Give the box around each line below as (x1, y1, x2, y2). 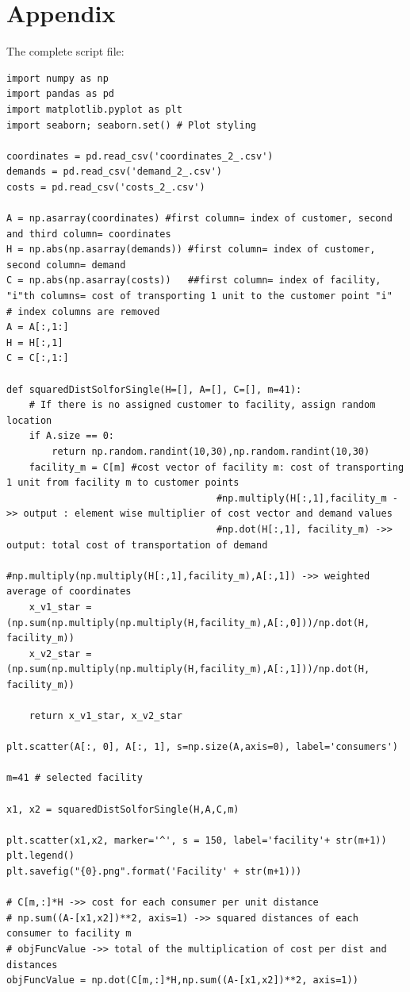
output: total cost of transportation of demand (6, 539, 268, 551)
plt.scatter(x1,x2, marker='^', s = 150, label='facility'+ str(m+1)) (6, 834, 387, 846)
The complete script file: (6, 43, 125, 60)
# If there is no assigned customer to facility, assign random (29, 399, 376, 411)
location (6, 414, 52, 426)
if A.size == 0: (29, 430, 115, 442)
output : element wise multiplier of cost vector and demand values (23, 508, 393, 520)
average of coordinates (6, 586, 132, 598)
